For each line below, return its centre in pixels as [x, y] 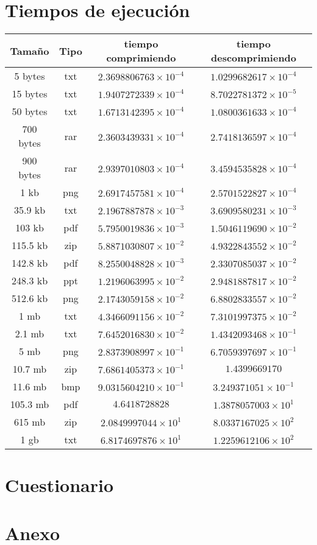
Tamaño [30, 51]
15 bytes [30, 94]
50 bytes [30, 111]
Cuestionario [59, 485]
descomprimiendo [254, 58]
